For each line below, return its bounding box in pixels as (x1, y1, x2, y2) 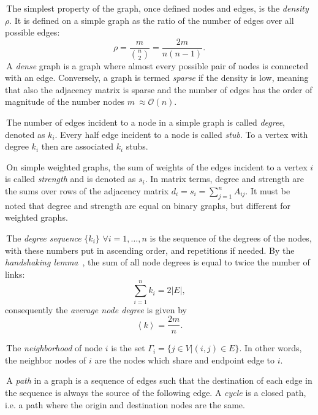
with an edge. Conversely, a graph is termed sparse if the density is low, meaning (5, 71, 309, 84)
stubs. (126, 140, 148, 153)
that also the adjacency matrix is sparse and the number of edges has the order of (5, 83, 312, 96)
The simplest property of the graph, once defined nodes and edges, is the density (6, 2, 309, 14)
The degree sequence (6, 232, 81, 245)
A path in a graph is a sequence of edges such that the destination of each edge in (6, 374, 312, 387)
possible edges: (5, 26, 60, 39)
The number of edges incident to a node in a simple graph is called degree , (6, 116, 285, 129)
